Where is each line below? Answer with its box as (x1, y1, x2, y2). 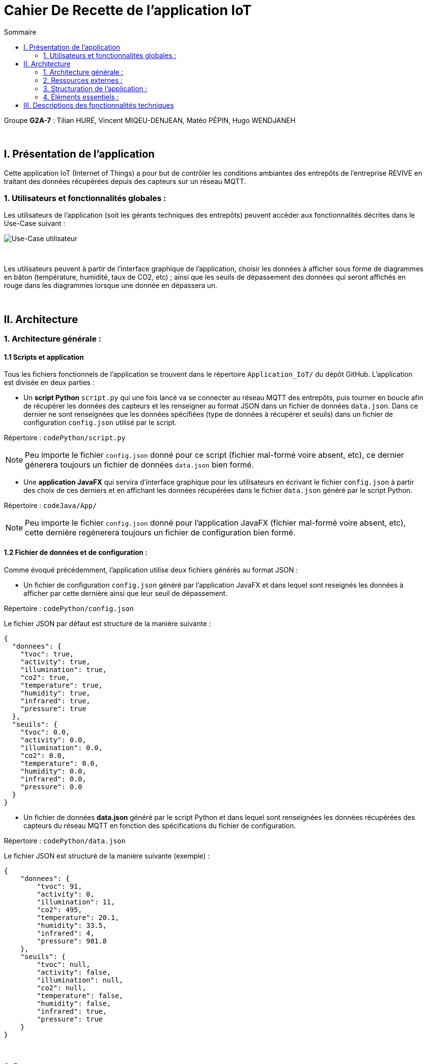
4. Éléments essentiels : (43, 92, 119, 101)
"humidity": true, (20, 689, 91, 697)
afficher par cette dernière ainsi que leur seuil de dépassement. (23, 589, 227, 597)
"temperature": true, (20, 681, 103, 689)
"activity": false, (37, 968, 111, 976)
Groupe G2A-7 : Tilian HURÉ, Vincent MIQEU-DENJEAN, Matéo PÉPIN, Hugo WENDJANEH (4, 116, 296, 124)
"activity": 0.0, (20, 736, 86, 744)
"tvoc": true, (20, 650, 74, 658)
